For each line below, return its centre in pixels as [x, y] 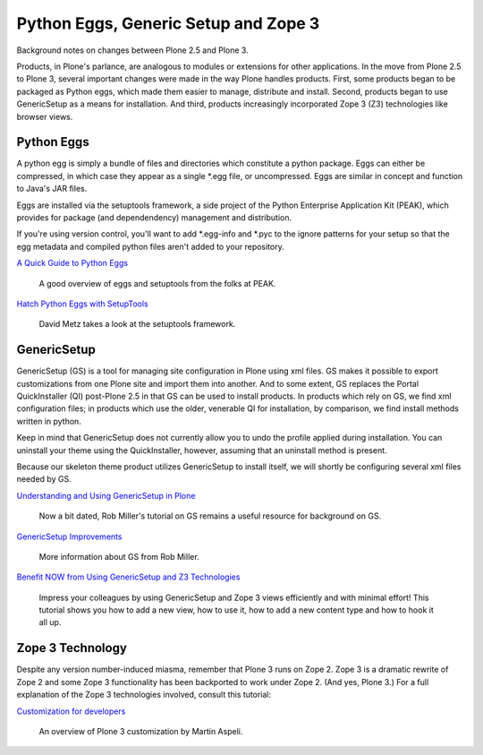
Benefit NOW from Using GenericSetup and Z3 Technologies [128, 577]
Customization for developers [71, 711]
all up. [50, 622]
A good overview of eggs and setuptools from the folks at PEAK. [157, 283]
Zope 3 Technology [72, 648]
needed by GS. [44, 479]
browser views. [45, 116]
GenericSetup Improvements [69, 536]
